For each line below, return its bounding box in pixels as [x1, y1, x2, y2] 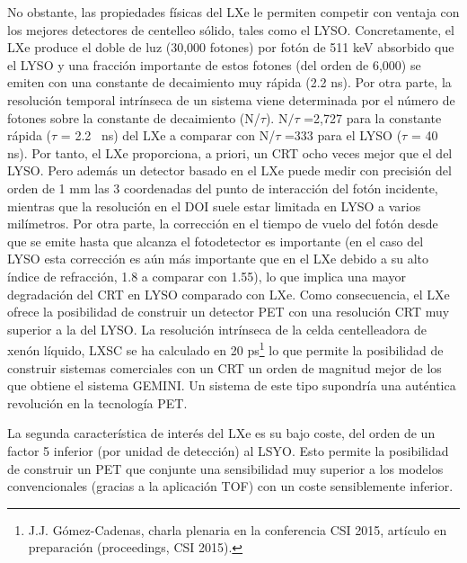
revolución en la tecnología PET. [7, 393, 188, 412]
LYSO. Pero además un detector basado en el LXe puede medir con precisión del [7, 161, 452, 180]
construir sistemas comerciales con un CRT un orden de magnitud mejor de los [7, 358, 442, 377]
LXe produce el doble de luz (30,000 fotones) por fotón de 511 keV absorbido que [7, 38, 454, 57]
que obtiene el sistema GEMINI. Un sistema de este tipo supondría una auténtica [7, 376, 456, 395]
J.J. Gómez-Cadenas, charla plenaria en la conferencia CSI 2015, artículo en [28, 520, 447, 539]
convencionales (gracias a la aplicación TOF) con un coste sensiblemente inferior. [7, 477, 454, 496]
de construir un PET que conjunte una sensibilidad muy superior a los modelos [7, 459, 444, 478]
